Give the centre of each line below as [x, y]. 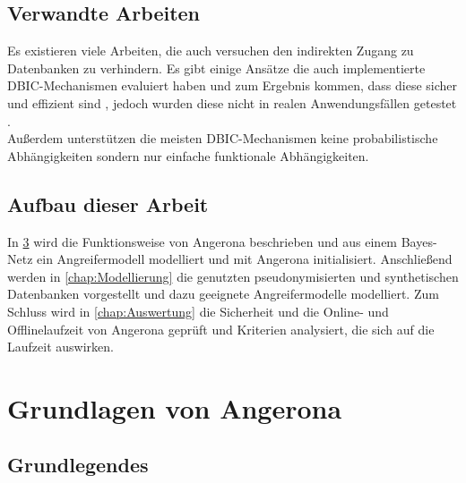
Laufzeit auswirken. [60, 347]
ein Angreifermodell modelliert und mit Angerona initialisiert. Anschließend [245, 259]
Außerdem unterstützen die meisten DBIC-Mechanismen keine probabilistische [223, 138]
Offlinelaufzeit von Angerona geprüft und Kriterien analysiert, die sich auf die [221, 329]
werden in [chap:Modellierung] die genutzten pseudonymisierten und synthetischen [233, 276]
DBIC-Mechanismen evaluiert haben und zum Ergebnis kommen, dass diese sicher [233, 85]
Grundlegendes [78, 465]
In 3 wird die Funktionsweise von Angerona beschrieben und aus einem [203, 241]
